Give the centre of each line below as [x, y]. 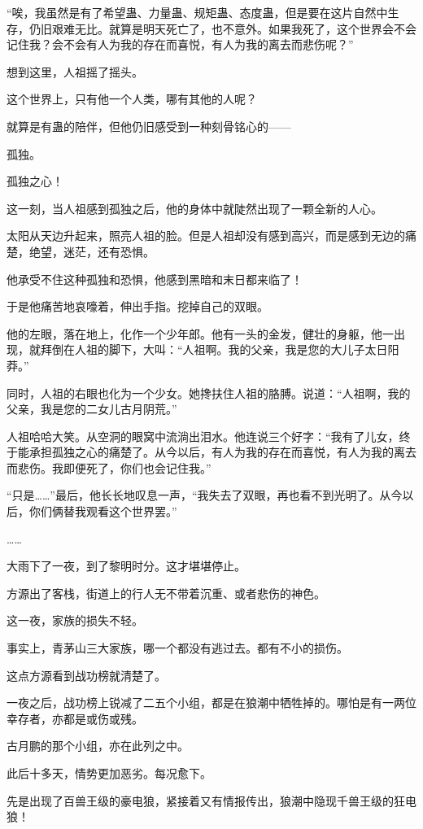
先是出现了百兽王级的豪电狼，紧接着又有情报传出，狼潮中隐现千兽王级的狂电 [211, 800]
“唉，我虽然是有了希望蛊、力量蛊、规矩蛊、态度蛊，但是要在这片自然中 [197, 12]
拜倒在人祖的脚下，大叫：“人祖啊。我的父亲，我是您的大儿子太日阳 [220, 349]
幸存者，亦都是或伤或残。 [75, 718]
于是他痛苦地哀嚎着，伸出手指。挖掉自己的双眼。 [137, 306]
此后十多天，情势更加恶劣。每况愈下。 [109, 773]
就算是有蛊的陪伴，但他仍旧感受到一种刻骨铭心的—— [149, 126]
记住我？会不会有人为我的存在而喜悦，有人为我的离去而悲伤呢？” [180, 44]
